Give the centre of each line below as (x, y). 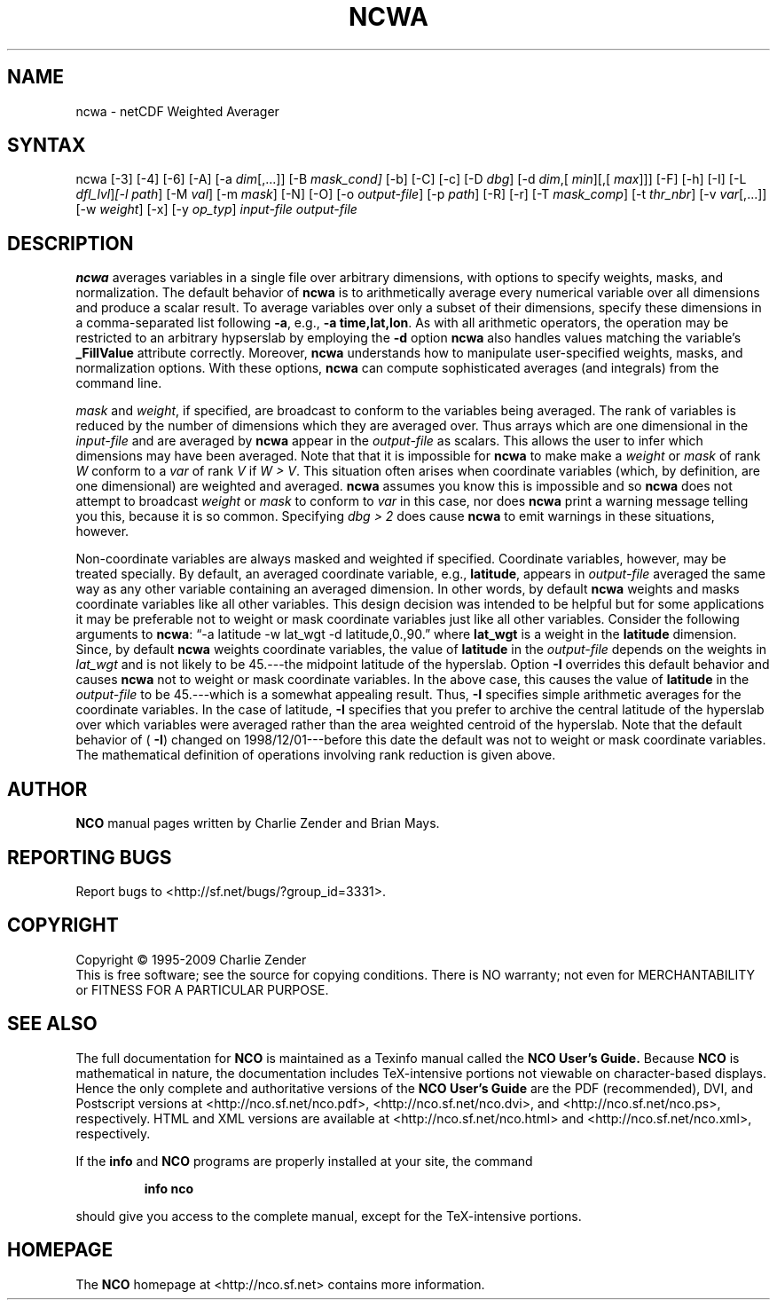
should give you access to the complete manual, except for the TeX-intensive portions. (329, 1216)
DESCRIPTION (71, 243)
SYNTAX (47, 146)
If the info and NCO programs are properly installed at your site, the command (304, 1161)
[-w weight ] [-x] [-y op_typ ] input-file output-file (216, 209)
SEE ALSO (52, 1024)
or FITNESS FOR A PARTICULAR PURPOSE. (202, 989)
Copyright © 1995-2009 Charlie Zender (191, 959)
